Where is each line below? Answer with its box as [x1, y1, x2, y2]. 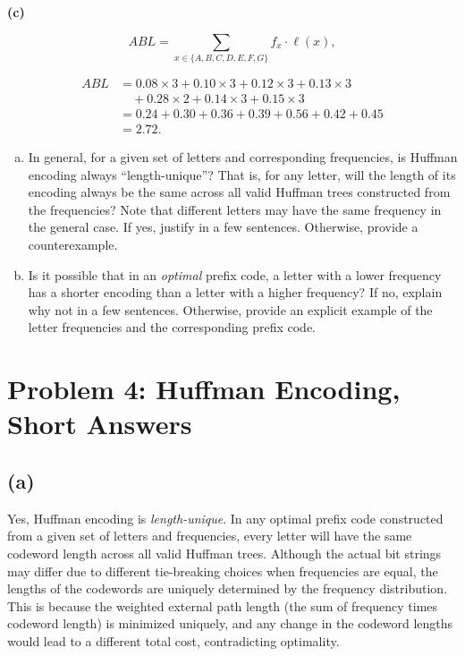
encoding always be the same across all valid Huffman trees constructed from [28, 183, 451, 201]
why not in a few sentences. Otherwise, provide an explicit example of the [28, 300, 433, 319]
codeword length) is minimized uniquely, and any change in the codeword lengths [7, 614, 453, 633]
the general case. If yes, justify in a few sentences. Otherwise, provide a [28, 217, 418, 236]
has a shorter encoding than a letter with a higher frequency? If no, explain [28, 283, 443, 302]
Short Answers [7, 405, 192, 442]
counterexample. [28, 235, 118, 254]
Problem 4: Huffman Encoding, [7, 371, 401, 407]
